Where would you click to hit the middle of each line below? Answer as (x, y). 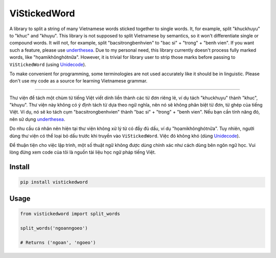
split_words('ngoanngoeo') (54, 228)
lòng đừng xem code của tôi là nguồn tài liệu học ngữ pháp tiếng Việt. (83, 152)
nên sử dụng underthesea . (37, 119)
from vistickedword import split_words (70, 214)
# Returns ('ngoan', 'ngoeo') (58, 242)
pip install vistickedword (54, 182)
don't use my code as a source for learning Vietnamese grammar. (78, 81)
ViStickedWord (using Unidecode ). (48, 64)
